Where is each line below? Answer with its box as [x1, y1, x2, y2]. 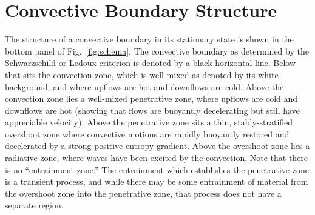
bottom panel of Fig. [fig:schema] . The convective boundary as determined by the [5, 44, 309, 57]
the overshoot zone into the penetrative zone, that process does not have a [5, 187, 282, 199]
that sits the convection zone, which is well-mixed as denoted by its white [5, 68, 279, 81]
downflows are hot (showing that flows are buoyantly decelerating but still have [5, 104, 300, 116]
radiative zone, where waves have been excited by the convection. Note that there [5, 151, 308, 164]
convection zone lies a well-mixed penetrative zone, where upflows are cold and [5, 92, 298, 105]
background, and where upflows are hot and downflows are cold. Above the [5, 80, 284, 93]
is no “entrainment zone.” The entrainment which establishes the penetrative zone [5, 163, 309, 176]
